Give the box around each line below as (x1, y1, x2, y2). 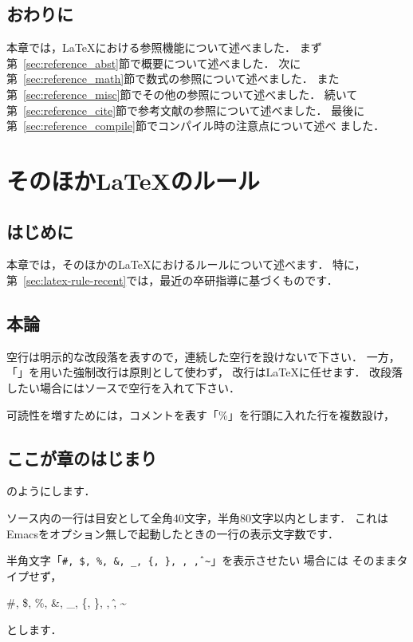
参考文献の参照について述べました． (138, 101, 328, 118)
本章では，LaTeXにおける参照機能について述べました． (6, 39, 296, 56)
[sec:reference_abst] (23, 54, 119, 71)
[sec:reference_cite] (23, 101, 116, 118)
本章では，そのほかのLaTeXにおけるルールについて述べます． (6, 256, 329, 273)
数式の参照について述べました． (146, 70, 313, 87)
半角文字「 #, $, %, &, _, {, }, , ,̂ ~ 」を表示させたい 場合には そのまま (6, 552, 397, 569)
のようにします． (6, 482, 96, 499)
